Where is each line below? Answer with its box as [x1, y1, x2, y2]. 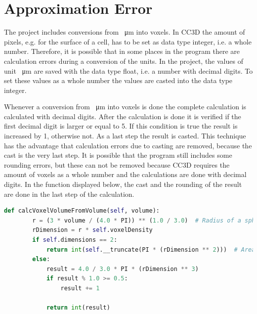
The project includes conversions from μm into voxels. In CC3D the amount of [4, 27, 245, 37]
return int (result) [46, 304, 110, 312]
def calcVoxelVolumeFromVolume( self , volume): [4, 207, 160, 215]
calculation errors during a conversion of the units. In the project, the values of [4, 55, 243, 66]
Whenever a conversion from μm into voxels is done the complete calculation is [4, 101, 247, 112]
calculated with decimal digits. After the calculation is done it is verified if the [4, 111, 241, 121]
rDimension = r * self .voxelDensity [32, 226, 153, 234]
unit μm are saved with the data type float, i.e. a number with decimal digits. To [4, 65, 253, 76]
